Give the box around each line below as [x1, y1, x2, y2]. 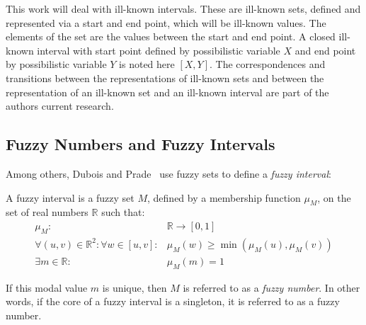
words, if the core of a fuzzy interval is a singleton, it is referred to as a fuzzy [6, 294, 340, 309]
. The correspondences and [210, 57, 326, 72]
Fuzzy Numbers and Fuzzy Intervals [6, 133, 275, 155]
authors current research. [6, 98, 114, 113]
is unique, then [102, 280, 167, 295]
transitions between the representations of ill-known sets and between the [6, 70, 324, 85]
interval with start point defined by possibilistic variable [37, 42, 280, 57]
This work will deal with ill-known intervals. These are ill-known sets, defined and [6, 1, 361, 16]
